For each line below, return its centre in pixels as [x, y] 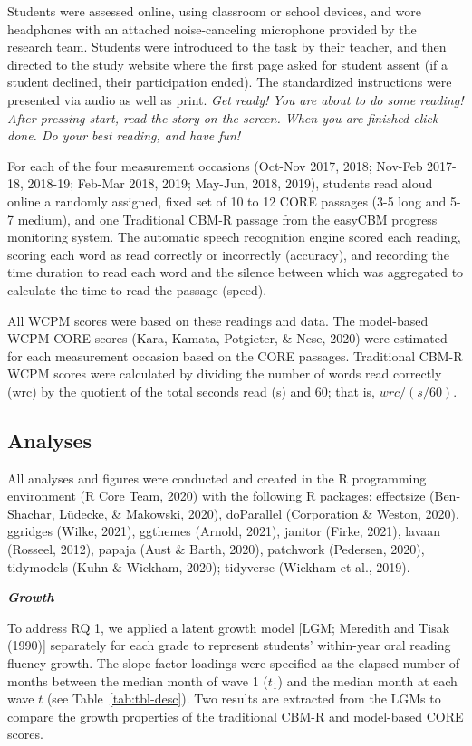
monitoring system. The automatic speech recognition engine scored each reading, [234, 237]
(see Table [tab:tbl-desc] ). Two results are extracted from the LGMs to [244, 698]
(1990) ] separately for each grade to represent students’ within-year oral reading [229, 645]
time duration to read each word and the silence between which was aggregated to [236, 272]
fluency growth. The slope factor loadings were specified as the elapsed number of [234, 663]
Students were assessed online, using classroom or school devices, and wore [215, 11]
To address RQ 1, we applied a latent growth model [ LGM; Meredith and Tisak [229, 627]
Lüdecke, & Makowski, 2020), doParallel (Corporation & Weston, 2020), [259, 513]
